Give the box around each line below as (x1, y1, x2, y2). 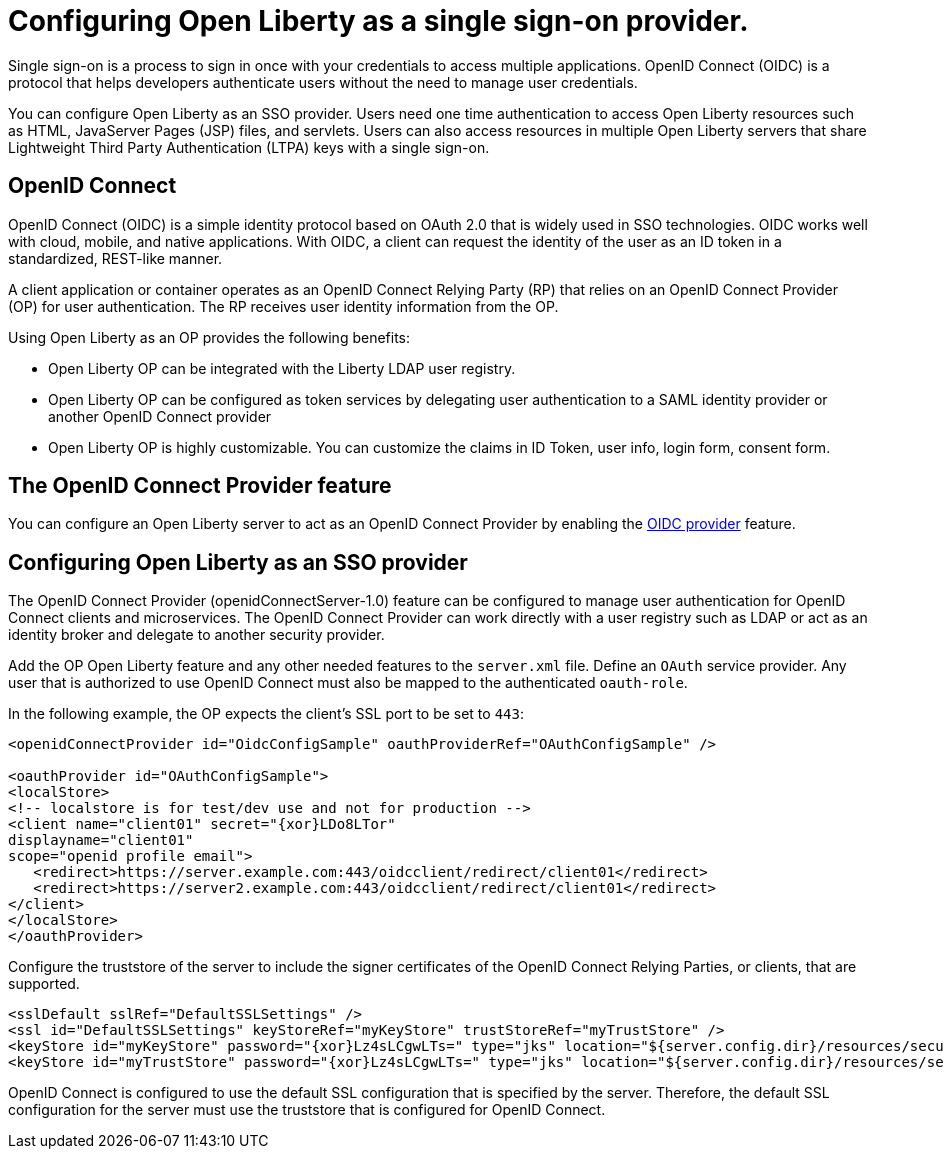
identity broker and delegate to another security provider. (8, 626, 385, 644)
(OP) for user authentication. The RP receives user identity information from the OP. (8, 297, 559, 315)
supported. (8, 975, 80, 993)
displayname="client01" (8, 832, 194, 849)
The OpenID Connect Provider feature (8, 473, 392, 499)
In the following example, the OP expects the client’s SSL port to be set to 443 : (8, 705, 524, 723)
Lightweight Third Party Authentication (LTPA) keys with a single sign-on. (8, 138, 490, 156)
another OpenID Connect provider (48, 407, 272, 425)
